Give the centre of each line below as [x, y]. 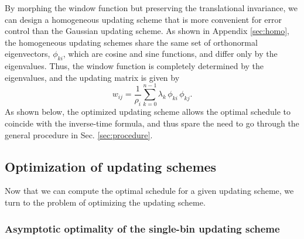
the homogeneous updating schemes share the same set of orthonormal [131, 42]
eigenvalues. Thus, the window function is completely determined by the [134, 66]
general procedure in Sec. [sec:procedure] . [79, 134]
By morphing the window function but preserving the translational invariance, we [151, 8]
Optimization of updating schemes [111, 166]
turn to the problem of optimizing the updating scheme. [105, 202]
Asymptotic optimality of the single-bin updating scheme [142, 228]
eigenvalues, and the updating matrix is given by [92, 77]
